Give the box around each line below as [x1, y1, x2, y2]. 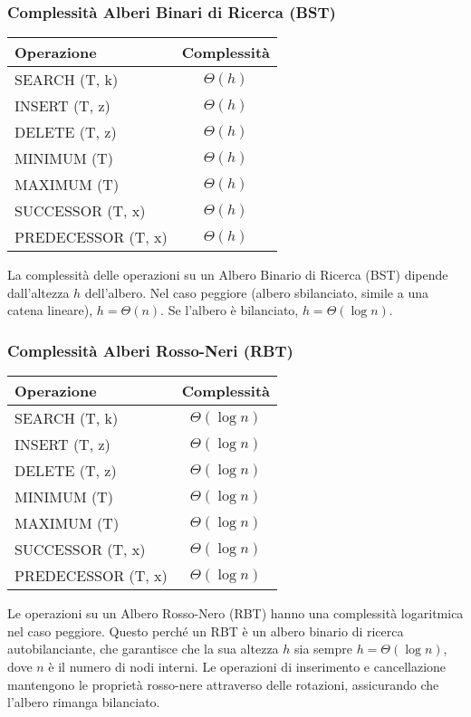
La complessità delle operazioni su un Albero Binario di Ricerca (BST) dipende [7, 265, 448, 284]
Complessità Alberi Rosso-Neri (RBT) [7, 339, 293, 361]
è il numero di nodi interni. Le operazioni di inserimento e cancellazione [48, 657, 447, 675]
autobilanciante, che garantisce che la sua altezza [7, 639, 279, 658]
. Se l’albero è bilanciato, [160, 301, 299, 320]
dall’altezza [7, 282, 70, 301]
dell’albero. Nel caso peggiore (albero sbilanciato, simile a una [84, 282, 428, 301]
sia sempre [294, 639, 352, 658]
